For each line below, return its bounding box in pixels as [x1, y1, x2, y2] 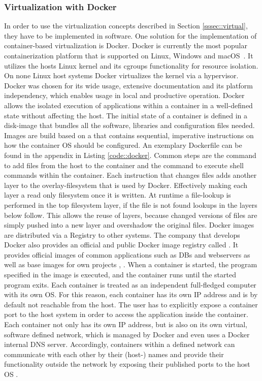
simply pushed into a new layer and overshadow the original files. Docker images [4, 219, 254, 230]
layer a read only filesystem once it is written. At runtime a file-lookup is [4, 189, 231, 200]
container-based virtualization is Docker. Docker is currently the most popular [4, 40, 247, 51]
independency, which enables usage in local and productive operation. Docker [4, 90, 245, 101]
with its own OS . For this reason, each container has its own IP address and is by [4, 289, 258, 300]
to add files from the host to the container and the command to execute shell [4, 160, 244, 170]
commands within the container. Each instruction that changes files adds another [4, 170, 257, 180]
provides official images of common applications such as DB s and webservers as [4, 249, 250, 260]
